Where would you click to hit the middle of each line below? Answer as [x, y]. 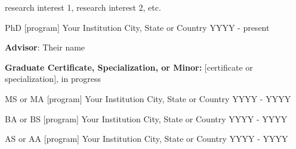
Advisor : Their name [45, 47]
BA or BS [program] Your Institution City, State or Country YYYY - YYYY [146, 118]
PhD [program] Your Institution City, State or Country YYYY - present [137, 27]
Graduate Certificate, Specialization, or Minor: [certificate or [129, 67]
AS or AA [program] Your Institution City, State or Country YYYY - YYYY [147, 139]
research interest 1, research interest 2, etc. [83, 7]
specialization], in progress [53, 79]
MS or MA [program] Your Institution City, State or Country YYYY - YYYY [148, 98]
